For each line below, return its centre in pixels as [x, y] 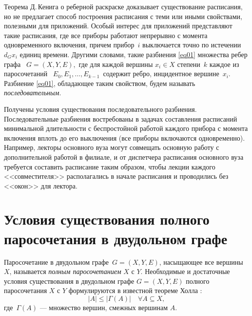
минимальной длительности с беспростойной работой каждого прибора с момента [126, 128]
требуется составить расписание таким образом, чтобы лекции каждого [110, 166]
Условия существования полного [107, 219]
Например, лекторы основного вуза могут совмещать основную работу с [112, 147]
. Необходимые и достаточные [185, 271]
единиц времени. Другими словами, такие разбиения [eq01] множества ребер [134, 54]
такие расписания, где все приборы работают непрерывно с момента [106, 35]
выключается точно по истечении [192, 45]
